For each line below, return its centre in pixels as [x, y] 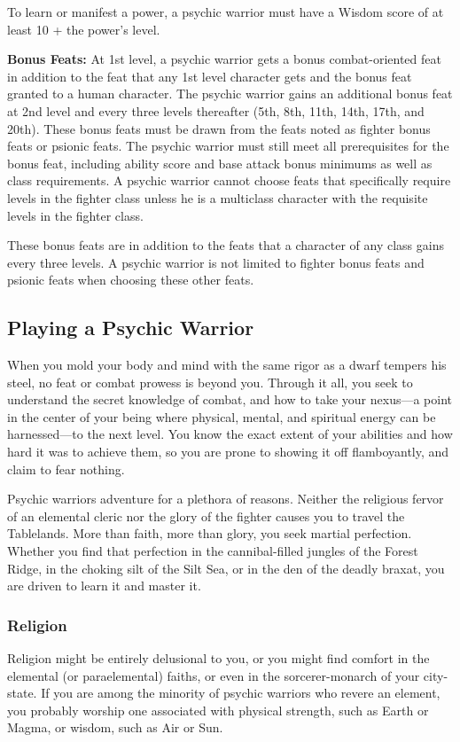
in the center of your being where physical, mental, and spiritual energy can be [222, 416]
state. [22, 693]
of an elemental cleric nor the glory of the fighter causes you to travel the [206, 515]
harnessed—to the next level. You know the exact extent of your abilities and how [230, 434]
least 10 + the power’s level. [84, 29]
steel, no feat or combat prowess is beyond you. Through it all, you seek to [210, 382]
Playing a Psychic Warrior [131, 328]
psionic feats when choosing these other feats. [131, 280]
